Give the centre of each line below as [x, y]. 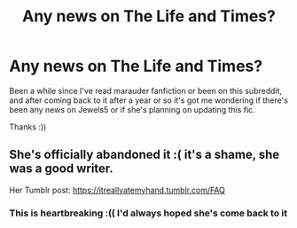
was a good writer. [61, 169]
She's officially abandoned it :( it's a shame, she [145, 155]
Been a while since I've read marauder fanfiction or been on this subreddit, [145, 90]
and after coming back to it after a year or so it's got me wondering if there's [148, 100]
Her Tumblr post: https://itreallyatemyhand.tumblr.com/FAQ [117, 190]
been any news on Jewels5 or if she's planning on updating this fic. [132, 109]
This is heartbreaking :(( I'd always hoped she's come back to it [148, 213]
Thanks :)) [28, 127]
